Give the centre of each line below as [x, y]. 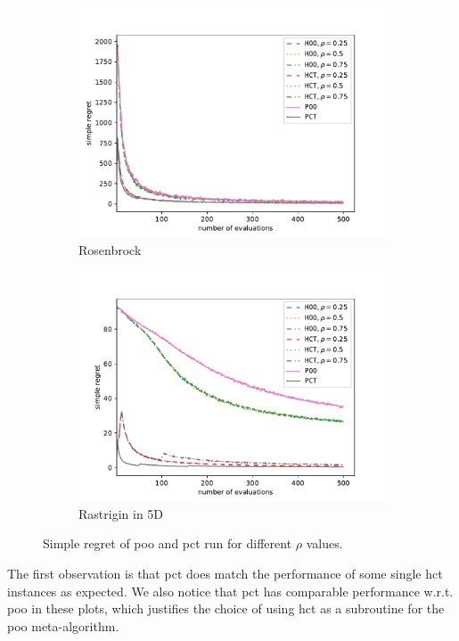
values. [324, 543]
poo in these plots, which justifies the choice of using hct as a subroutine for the [226, 608]
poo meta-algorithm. [63, 625]
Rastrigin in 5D [121, 513]
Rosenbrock [110, 249]
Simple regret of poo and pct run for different [168, 543]
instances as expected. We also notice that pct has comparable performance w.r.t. [230, 591]
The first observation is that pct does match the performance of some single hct [225, 573]
